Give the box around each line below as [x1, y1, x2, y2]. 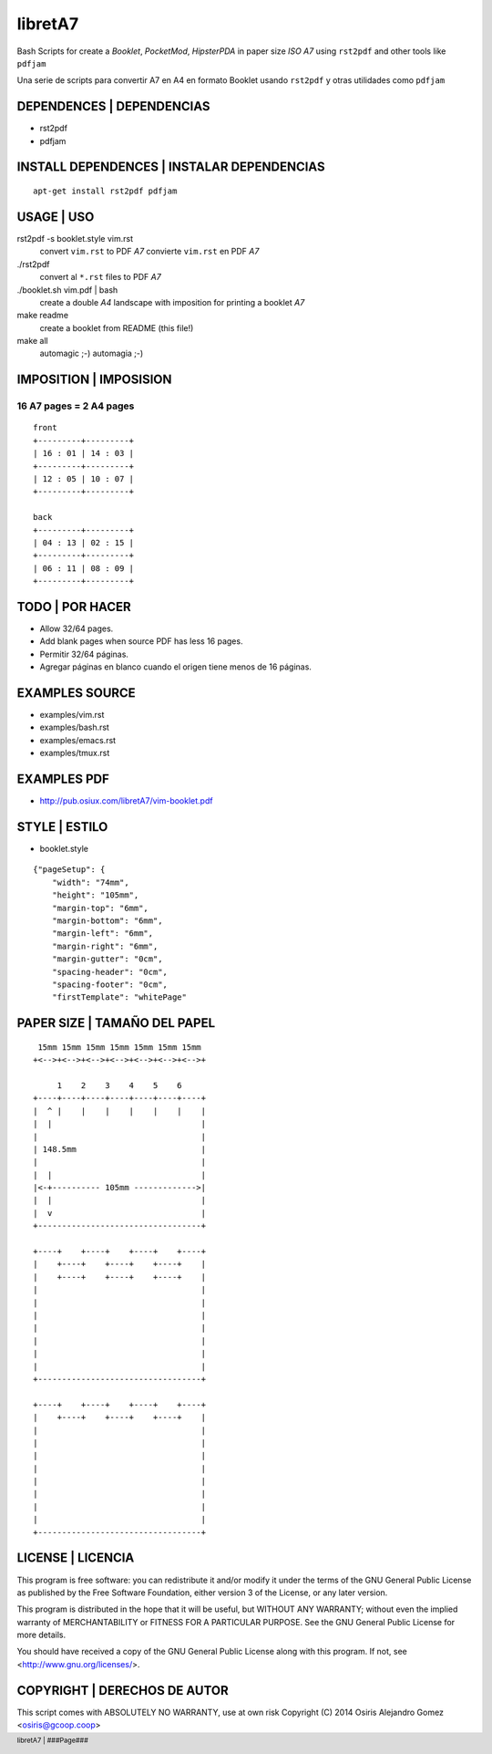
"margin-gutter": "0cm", [51, 954, 163, 964]
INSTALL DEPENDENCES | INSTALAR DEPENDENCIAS [16, 160, 325, 175]
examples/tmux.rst [39, 748, 110, 759]
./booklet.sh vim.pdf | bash [16, 284, 118, 296]
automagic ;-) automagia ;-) [39, 348, 144, 359]
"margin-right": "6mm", [51, 940, 159, 951]
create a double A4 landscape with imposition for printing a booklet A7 [39, 296, 305, 307]
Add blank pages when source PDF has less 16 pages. [39, 636, 243, 647]
